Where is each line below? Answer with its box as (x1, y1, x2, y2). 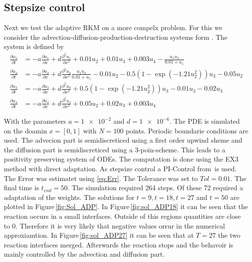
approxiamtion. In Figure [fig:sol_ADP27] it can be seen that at (4, 230, 194, 240)
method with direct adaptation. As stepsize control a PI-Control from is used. (4, 163, 237, 173)
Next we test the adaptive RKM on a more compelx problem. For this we (4, 22, 222, 33)
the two (218, 230, 240, 240)
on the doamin (4, 125, 47, 135)
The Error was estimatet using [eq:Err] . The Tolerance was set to (4, 173, 198, 183)
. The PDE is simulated (169, 116, 240, 126)
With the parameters (4, 116, 67, 126)
